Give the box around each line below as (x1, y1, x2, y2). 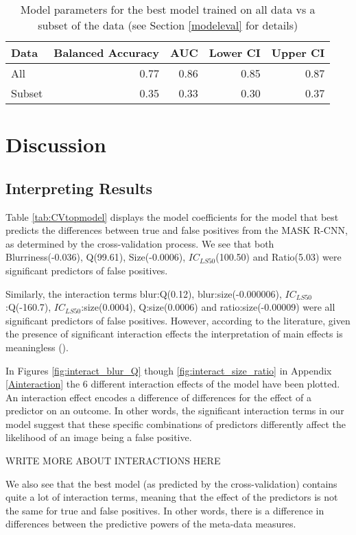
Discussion (5, 130, 106, 158)
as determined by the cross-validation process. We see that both (5, 236, 274, 250)
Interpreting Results (5, 177, 153, 198)
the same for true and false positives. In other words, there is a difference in (5, 503, 324, 517)
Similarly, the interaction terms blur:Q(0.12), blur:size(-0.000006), (5, 286, 282, 300)
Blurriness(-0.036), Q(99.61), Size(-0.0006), (5, 250, 186, 264)
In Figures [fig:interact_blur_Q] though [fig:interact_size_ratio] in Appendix (5, 363, 332, 377)
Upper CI (271, 45, 325, 60)
